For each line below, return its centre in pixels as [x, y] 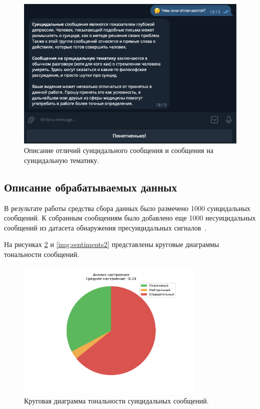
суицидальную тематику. [62, 160]
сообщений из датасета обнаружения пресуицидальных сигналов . [105, 227]
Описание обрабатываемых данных [91, 187]
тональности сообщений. [42, 254]
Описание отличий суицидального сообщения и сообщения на [119, 150]
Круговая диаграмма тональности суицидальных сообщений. [116, 400]
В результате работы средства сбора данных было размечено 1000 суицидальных [127, 208]
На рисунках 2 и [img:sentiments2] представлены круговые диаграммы [112, 244]
